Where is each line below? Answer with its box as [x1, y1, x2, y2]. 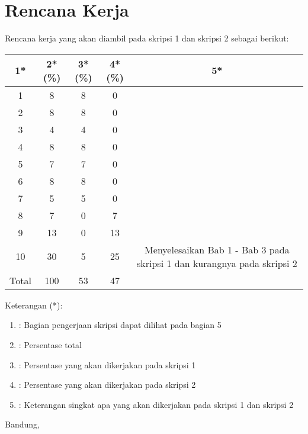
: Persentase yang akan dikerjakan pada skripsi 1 [18, 358, 196, 371]
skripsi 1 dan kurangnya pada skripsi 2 [136, 256, 297, 270]
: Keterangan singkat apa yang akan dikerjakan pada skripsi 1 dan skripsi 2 [18, 398, 294, 410]
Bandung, [5, 418, 40, 430]
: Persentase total [18, 338, 82, 351]
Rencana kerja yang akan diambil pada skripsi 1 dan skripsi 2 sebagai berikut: [5, 32, 289, 44]
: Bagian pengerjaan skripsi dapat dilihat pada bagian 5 [18, 319, 222, 331]
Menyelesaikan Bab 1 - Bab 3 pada [145, 242, 290, 256]
